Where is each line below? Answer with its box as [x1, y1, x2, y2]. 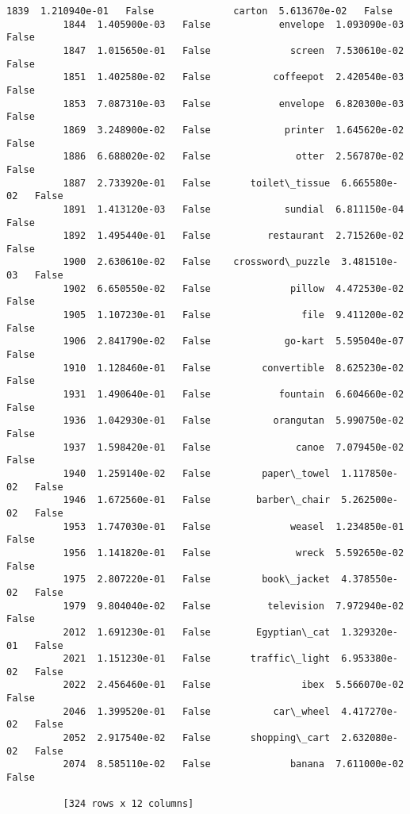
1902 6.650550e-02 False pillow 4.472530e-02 [63, 282, 404, 294]
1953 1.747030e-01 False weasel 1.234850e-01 [63, 520, 404, 532]
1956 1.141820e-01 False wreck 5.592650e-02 [63, 547, 404, 559]
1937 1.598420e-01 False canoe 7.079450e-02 [63, 441, 404, 453]
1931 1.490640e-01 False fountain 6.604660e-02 [63, 389, 404, 401]
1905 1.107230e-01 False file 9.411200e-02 [63, 309, 404, 321]
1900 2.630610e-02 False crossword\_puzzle [63, 256, 331, 268]
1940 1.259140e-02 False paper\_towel [63, 467, 331, 479]
